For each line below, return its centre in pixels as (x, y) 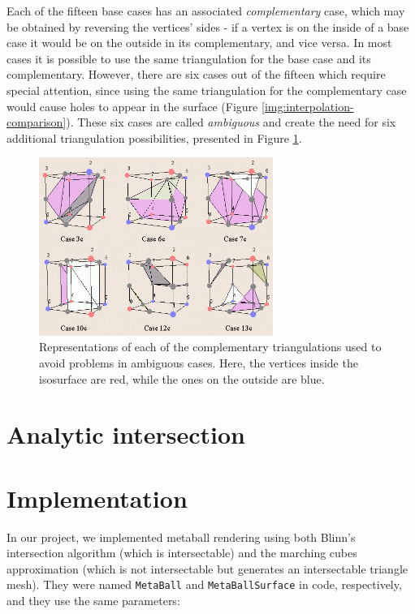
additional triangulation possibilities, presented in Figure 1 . (154, 137)
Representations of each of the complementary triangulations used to (210, 347)
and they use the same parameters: (93, 601)
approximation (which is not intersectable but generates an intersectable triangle (207, 568)
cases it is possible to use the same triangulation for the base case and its (189, 58)
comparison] (37, 122)
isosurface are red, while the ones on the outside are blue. (182, 378)
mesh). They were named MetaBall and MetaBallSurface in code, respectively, (204, 584)
